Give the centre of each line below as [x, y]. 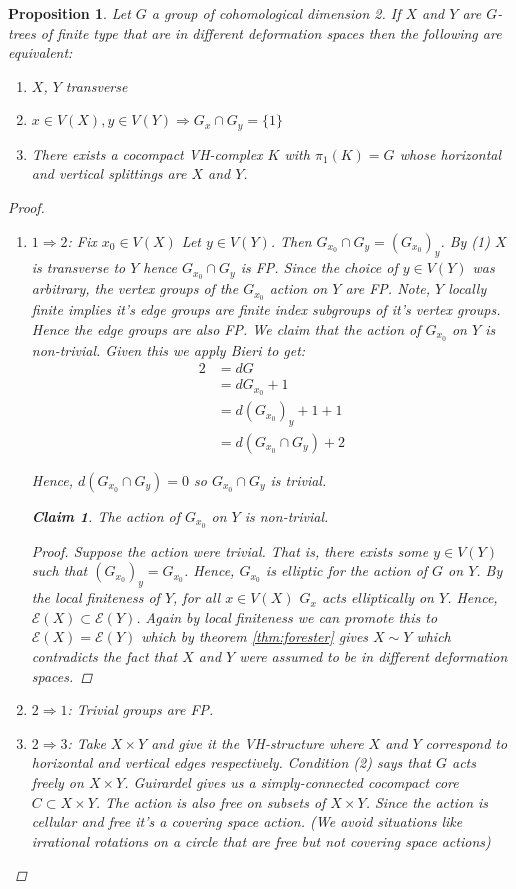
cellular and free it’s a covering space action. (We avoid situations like [247, 821]
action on [298, 288]
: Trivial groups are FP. [140, 709]
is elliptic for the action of [346, 570]
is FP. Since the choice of [319, 267]
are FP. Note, [388, 288]
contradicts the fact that [104, 655]
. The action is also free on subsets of [210, 801]
